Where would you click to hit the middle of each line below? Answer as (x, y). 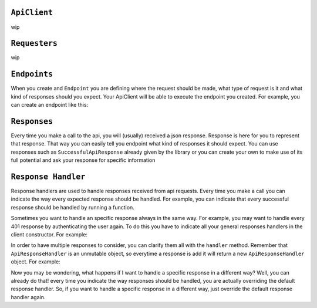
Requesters (34, 43)
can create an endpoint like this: (50, 105)
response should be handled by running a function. (72, 207)
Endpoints (32, 74)
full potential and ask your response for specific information (83, 160)
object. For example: (36, 262)
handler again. (28, 297)
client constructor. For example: (49, 235)
